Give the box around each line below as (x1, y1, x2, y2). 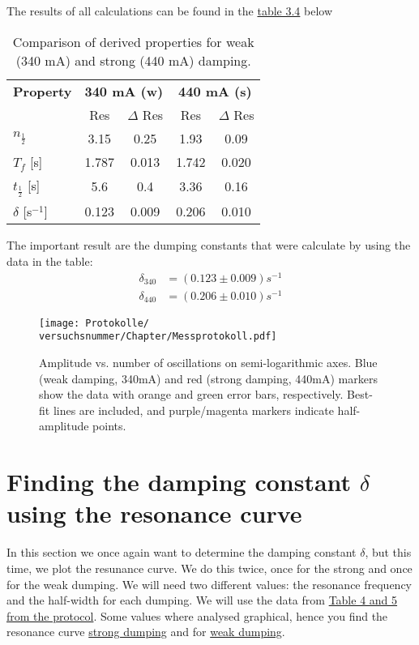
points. (92, 417, 126, 434)
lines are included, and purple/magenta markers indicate (53, 401, 334, 418)
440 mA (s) (177, 81, 252, 100)
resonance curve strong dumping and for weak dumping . (6, 623, 285, 640)
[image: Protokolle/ (39, 317, 150, 329)
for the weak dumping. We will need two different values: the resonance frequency (6, 575, 413, 592)
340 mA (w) (84, 81, 164, 100)
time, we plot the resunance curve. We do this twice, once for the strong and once (6, 559, 413, 576)
